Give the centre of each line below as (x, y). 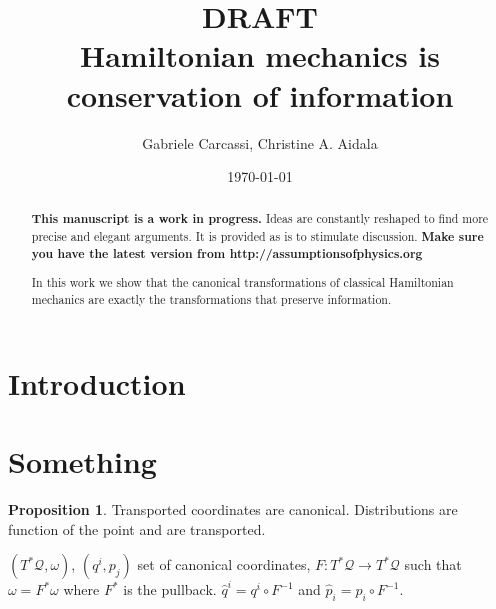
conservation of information (260, 94)
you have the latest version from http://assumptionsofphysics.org (227, 253)
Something (82, 461)
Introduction (97, 382)
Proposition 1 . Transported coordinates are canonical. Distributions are (233, 508)
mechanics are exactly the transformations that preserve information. (211, 299)
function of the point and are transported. (137, 528)
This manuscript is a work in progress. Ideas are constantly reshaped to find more (260, 219)
